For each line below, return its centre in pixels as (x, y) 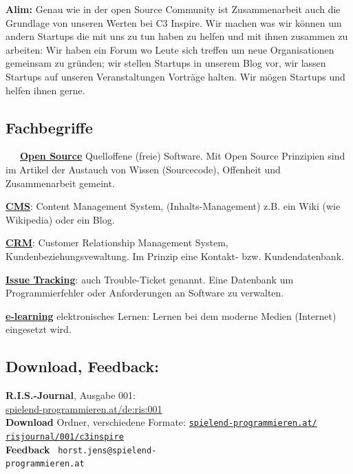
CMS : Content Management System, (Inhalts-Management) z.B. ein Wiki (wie (173, 206)
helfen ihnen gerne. (45, 90)
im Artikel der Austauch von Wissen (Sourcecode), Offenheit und (143, 169)
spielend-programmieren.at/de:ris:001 (84, 408)
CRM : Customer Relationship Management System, (117, 243)
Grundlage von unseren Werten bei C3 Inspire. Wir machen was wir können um (174, 22)
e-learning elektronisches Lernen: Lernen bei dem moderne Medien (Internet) (171, 315)
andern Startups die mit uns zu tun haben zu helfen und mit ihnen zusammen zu (177, 36)
